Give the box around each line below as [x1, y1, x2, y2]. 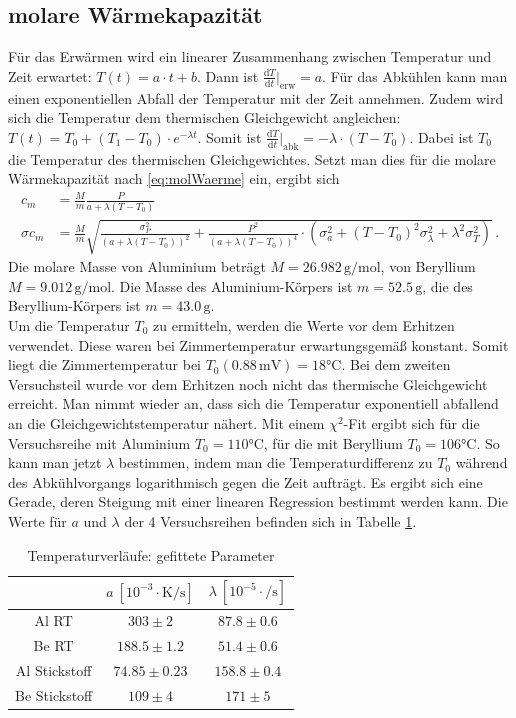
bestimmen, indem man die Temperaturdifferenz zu [118, 452, 433, 473]
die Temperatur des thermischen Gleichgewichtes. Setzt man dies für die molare [8, 148, 496, 169]
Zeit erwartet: [8, 65, 92, 86]
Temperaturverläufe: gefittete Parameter [27, 544, 275, 565]
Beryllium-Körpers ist [8, 295, 141, 316]
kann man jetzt [8, 452, 102, 473]
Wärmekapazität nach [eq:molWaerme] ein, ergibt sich [8, 168, 340, 189]
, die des [422, 275, 473, 296]
